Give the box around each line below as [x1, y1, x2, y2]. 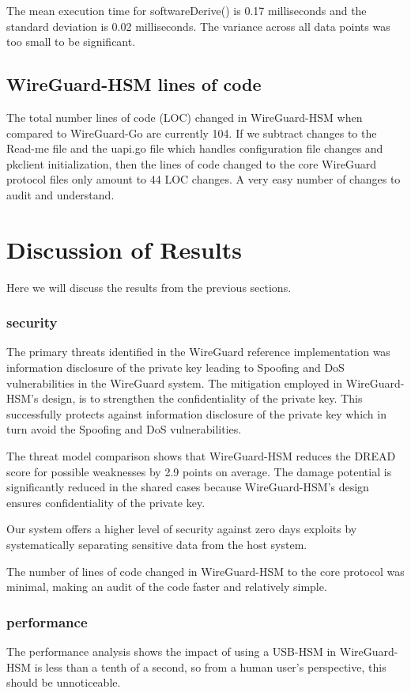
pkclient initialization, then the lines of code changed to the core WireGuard [6, 155, 377, 172]
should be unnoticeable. [6, 674, 121, 691]
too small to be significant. [6, 33, 136, 50]
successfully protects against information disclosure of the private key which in [6, 405, 386, 422]
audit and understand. [6, 186, 115, 203]
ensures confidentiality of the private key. [6, 494, 205, 510]
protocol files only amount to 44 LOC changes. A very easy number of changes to [6, 171, 401, 187]
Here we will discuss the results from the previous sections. [6, 278, 292, 295]
